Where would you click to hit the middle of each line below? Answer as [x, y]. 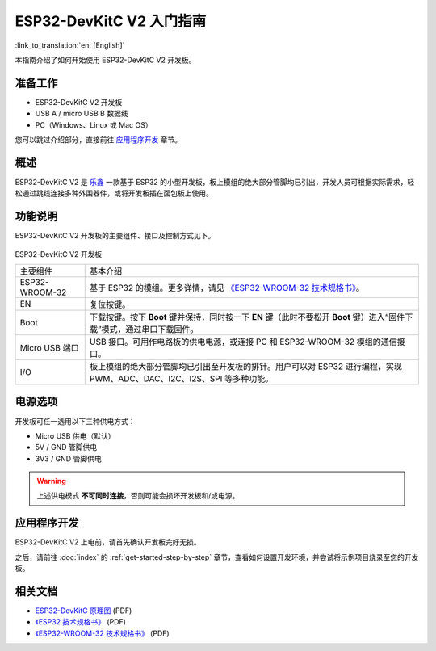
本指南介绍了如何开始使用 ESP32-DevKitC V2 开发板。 [105, 60]
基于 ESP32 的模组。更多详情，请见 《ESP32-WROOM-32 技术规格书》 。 [227, 288]
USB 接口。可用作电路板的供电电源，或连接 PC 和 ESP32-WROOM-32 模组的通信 [243, 342]
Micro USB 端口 [50, 348]
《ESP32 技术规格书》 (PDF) [81, 622]
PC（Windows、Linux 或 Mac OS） [94, 124]
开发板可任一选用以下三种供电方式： [75, 421]
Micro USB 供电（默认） [75, 435]
